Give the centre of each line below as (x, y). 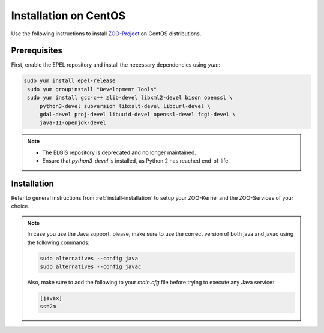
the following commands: (58, 242)
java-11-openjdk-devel (73, 123)
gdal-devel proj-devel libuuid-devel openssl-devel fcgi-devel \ (138, 114)
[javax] (51, 298)
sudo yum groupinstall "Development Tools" (92, 89)
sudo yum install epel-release (70, 81)
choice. (20, 206)
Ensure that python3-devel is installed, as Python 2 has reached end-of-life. (136, 161)
